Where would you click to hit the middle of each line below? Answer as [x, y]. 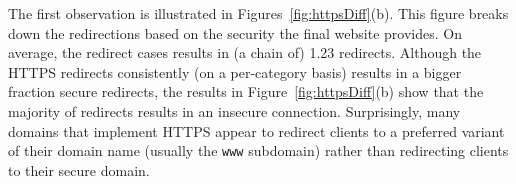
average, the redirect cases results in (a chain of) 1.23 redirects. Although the [245, 52]
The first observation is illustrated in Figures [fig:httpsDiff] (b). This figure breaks [258, 13]
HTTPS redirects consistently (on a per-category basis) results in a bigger [235, 71]
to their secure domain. [79, 169]
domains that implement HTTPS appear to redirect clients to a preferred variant [256, 130]
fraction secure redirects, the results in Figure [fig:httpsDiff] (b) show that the [246, 91]
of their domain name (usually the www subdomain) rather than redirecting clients [258, 150]
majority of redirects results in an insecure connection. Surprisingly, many [234, 110]
